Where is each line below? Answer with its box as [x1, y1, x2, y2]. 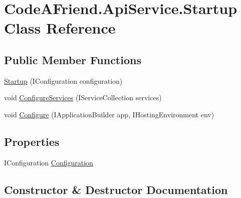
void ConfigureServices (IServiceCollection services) [4, 92, 162, 103]
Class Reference [4, 18, 116, 38]
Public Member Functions [4, 52, 141, 67]
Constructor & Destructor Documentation [4, 181, 228, 197]
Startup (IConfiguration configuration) [4, 75, 123, 86]
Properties [4, 133, 60, 149]
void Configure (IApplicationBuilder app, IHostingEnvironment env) [4, 109, 214, 119]
